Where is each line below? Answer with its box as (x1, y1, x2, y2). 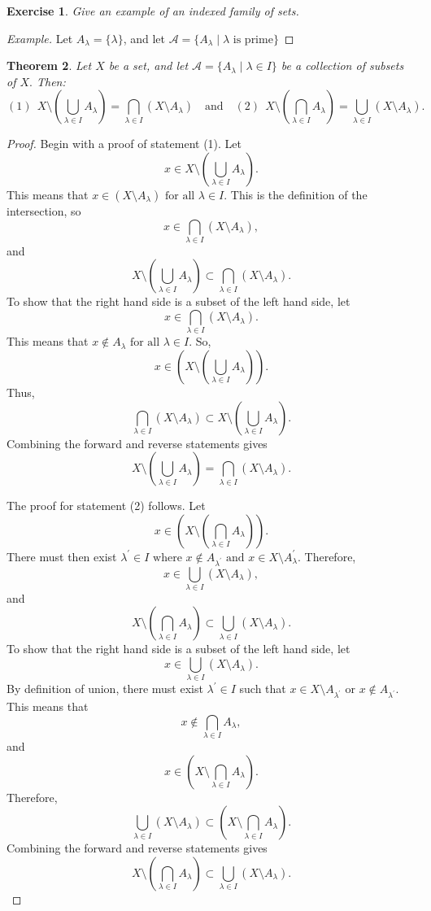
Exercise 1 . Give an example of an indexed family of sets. (7, 2, 299, 19)
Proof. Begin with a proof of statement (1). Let (7, 135, 242, 152)
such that (239, 680, 286, 697)
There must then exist (7, 547, 117, 564)
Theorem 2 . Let (7, 57, 92, 74)
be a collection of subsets (281, 57, 404, 74)
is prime (233, 33, 273, 46)
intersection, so (7, 202, 81, 219)
